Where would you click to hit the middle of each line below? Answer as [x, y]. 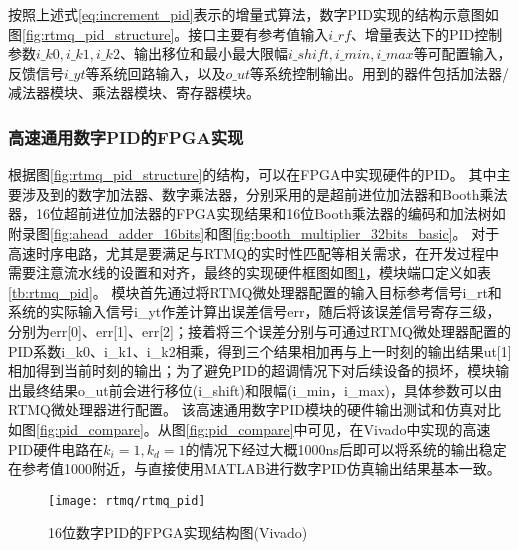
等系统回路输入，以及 [155, 72]
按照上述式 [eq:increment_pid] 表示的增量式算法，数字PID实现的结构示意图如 [253, 14]
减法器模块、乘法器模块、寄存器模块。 [134, 92]
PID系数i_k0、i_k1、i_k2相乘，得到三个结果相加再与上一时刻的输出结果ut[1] [260, 350]
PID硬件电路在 [56, 448]
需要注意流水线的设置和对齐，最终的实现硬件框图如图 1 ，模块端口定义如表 [249, 272]
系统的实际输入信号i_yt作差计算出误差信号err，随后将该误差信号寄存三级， [254, 311]
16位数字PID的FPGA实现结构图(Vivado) [178, 532]
